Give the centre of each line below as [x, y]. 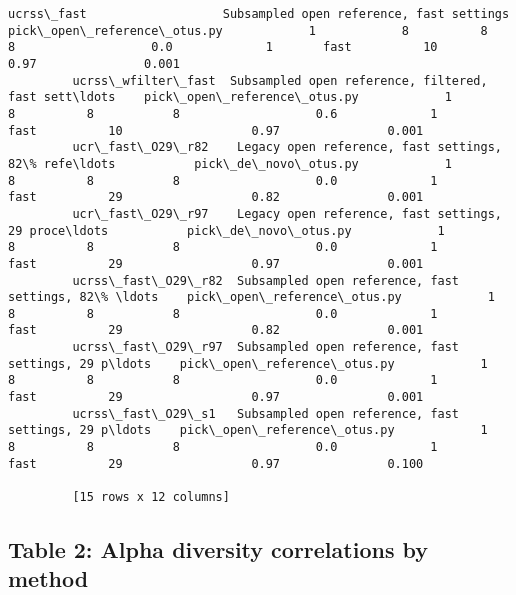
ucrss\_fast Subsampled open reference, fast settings [259, 14]
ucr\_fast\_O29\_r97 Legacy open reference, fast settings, [287, 213]
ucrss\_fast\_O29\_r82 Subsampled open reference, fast [266, 280]
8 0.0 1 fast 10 [223, 47]
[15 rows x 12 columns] [151, 497]
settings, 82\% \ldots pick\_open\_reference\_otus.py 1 [251, 297]
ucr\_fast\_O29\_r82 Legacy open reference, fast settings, [287, 147]
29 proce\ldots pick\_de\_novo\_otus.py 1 [226, 230]
